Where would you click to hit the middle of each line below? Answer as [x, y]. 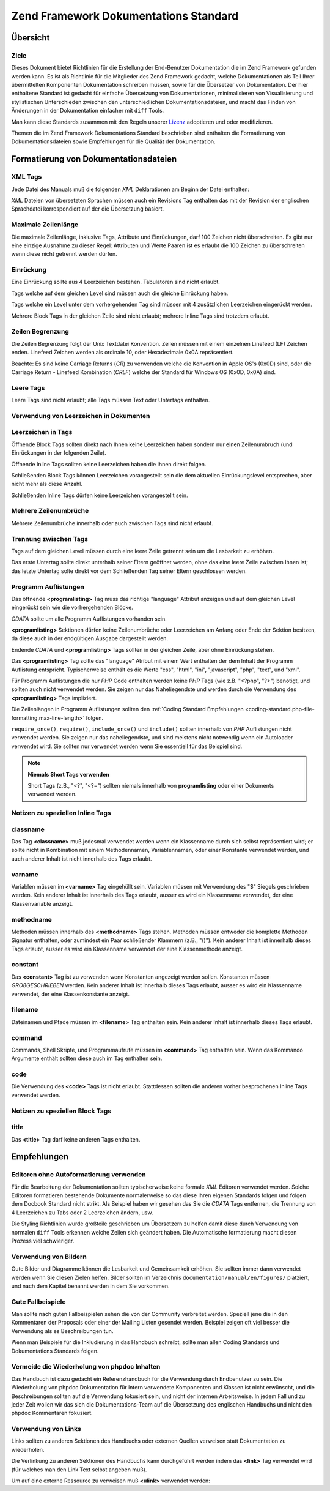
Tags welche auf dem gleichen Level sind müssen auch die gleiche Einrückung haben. [120, 293]
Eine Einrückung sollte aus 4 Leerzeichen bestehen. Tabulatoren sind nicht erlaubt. [116, 282]
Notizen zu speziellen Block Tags [61, 1111]
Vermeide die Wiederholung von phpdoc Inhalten [86, 1367]
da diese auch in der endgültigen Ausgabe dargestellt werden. [90, 638]
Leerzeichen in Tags [42, 432]
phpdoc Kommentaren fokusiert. [52, 1413]
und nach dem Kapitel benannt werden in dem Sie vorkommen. [91, 1286]
